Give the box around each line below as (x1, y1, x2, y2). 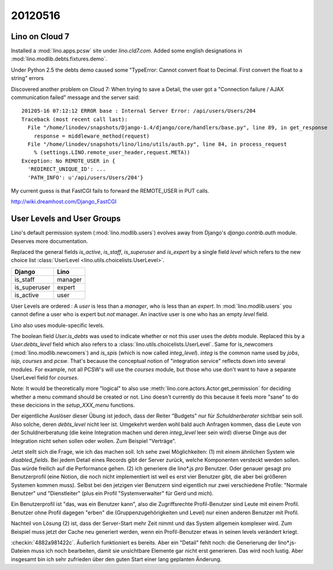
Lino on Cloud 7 (11, 31, 70, 42)
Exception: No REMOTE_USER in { (21, 157, 116, 164)
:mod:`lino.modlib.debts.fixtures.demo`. (11, 55, 107, 62)
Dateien (11, 547, 30, 555)
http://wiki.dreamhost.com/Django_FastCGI (11, 198, 117, 205)
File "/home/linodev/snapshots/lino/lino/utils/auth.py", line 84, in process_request (27, 141, 287, 148)
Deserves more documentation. (11, 237, 88, 244)
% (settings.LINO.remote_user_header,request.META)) (33, 149, 191, 156)
